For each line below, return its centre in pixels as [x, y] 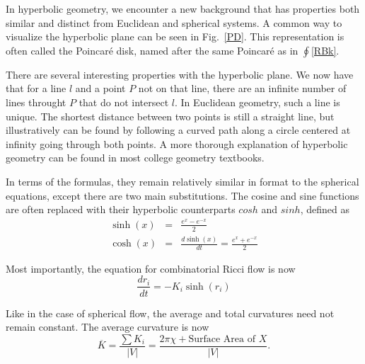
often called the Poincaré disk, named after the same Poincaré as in [152, 50]
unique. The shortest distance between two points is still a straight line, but [170, 116]
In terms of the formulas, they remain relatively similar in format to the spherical [182, 181]
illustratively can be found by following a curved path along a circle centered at [178, 130]
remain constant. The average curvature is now [108, 327]
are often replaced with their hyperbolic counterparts [121, 209]
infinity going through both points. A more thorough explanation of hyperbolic [177, 143]
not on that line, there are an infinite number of [242, 88]
